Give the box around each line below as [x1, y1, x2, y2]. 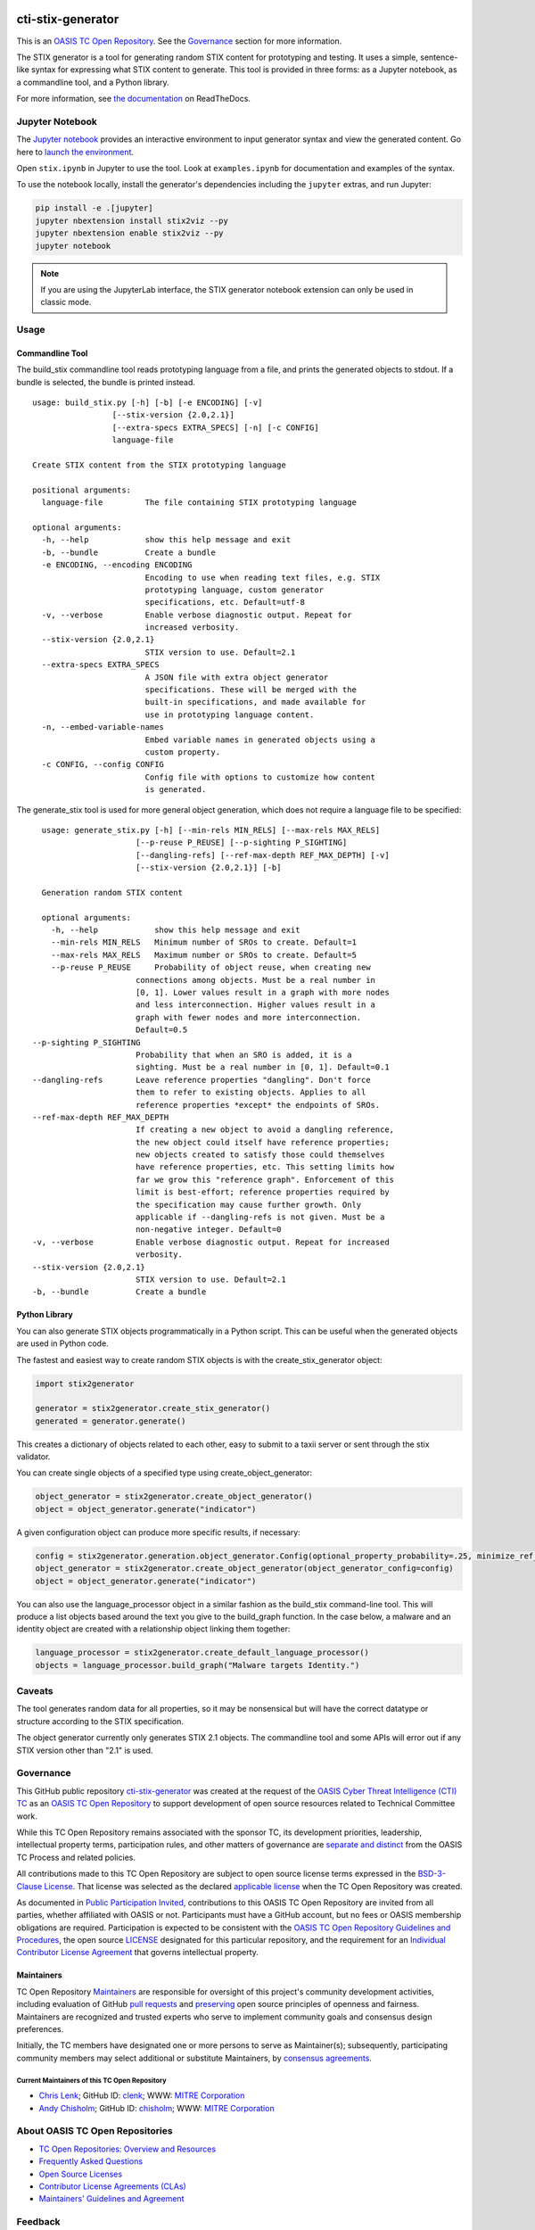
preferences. [16, 2024, 64, 2035]
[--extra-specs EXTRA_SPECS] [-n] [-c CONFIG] [111, 422, 320, 433]
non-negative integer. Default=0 [135, 1225, 282, 1235]
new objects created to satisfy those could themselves [135, 1150, 385, 1160]
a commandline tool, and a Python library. [16, 77, 169, 87]
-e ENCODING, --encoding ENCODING [41, 560, 193, 570]
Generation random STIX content [41, 888, 183, 897]
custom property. [144, 747, 221, 757]
